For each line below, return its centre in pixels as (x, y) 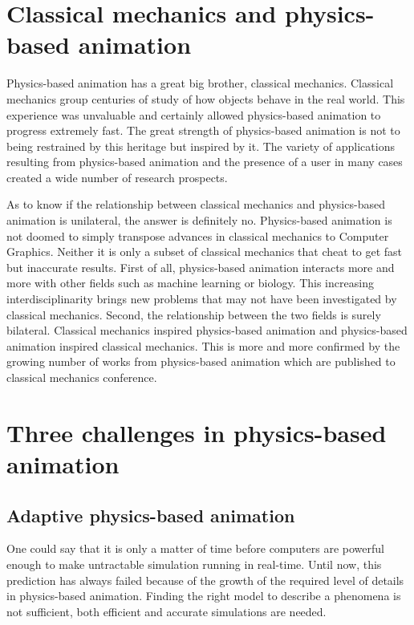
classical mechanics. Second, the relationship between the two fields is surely (194, 314)
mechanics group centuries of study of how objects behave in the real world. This (206, 98)
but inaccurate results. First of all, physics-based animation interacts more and (201, 267)
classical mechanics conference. (82, 377)
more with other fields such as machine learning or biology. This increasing (190, 283)
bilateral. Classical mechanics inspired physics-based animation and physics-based (207, 330)
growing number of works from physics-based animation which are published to (201, 361)
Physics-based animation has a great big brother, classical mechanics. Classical (200, 83)
